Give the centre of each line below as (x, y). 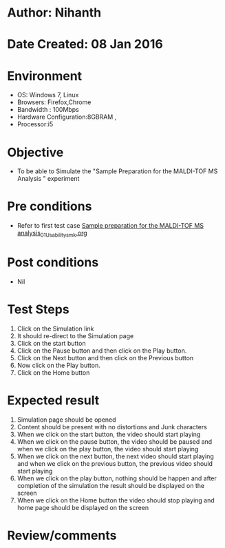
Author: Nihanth (54, 13)
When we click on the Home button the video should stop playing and (116, 500)
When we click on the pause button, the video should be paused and (115, 441)
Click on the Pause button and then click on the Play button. (102, 351)
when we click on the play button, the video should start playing (108, 449)
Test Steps (39, 310)
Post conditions (53, 263)
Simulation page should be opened (66, 420)
